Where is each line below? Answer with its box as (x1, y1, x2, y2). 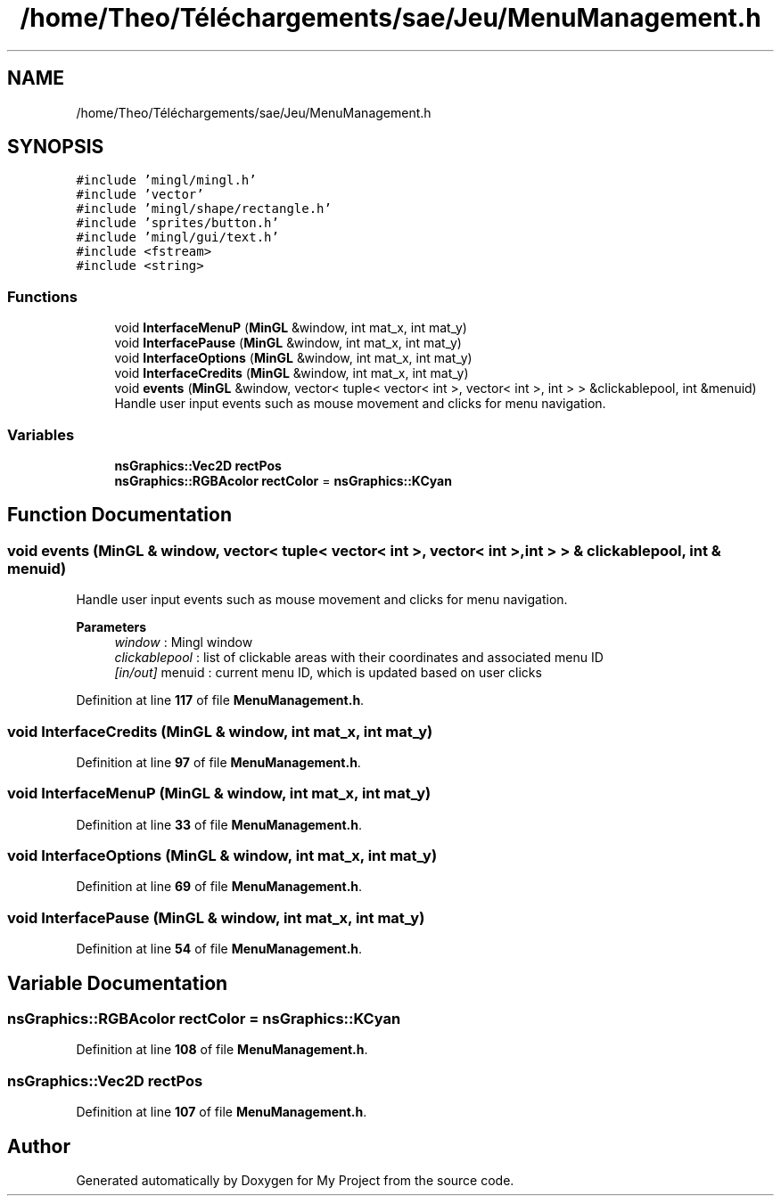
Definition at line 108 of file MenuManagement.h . (76, 1042, 368, 1058)
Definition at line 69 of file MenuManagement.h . (76, 879, 363, 895)
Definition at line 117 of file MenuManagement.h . (76, 692, 365, 708)
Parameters (76, 619, 147, 635)
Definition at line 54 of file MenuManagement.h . (76, 941, 363, 957)
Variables (7, 425, 75, 444)
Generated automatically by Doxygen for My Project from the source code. (76, 1172, 514, 1188)
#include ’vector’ (76, 187, 204, 202)
